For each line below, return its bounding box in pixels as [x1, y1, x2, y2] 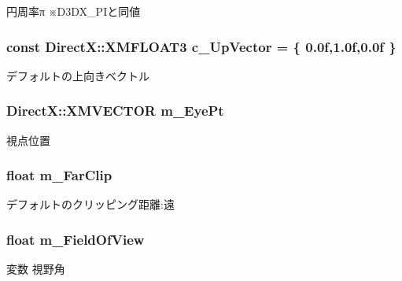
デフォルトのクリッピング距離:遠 [6, 196, 175, 213]
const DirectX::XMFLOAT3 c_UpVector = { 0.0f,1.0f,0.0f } [6, 36, 396, 56]
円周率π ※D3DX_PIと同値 [6, 3, 141, 19]
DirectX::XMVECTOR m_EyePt [6, 101, 224, 120]
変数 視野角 [6, 261, 65, 277]
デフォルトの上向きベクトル [6, 67, 149, 83]
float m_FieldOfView [6, 229, 145, 249]
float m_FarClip [6, 165, 112, 185]
